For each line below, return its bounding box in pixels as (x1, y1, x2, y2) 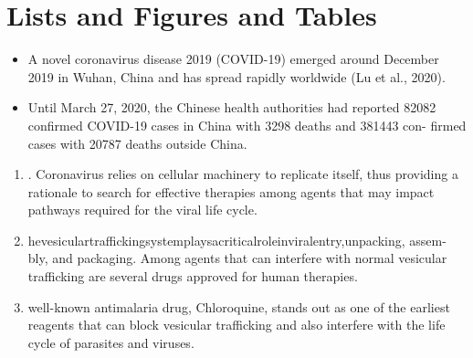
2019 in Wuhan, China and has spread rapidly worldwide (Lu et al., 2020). (27, 67, 446, 86)
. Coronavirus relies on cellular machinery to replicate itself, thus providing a (27, 164, 458, 184)
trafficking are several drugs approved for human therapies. (27, 267, 358, 286)
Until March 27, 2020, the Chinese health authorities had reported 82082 (27, 98, 436, 117)
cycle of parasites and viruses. (27, 332, 194, 352)
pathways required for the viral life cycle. (27, 200, 258, 219)
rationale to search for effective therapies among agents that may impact (27, 182, 435, 201)
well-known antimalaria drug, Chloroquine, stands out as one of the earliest (27, 297, 450, 316)
